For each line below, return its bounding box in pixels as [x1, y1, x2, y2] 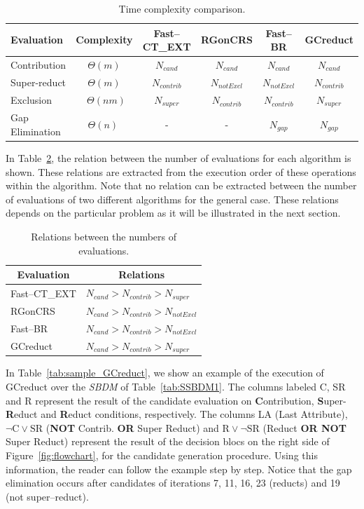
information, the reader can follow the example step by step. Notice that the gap [6, 461, 352, 476]
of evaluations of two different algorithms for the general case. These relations [6, 191, 339, 206]
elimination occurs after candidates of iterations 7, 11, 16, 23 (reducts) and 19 [6, 475, 340, 490]
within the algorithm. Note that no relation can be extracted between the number [6, 178, 357, 193]
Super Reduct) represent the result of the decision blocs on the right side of [6, 434, 330, 449]
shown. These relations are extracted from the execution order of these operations [6, 164, 356, 179]
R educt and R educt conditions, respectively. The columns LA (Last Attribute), [6, 407, 348, 421]
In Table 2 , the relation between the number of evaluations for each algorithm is [6, 151, 351, 165]
